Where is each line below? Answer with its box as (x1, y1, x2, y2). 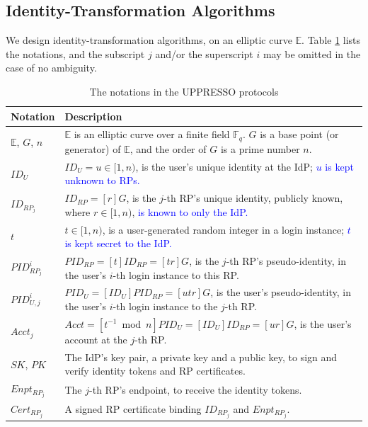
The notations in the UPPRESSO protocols (89, 84, 279, 98)
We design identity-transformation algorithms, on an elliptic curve (6, 33, 292, 47)
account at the (64, 331, 127, 346)
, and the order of (130, 141, 207, 156)
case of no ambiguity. (6, 60, 97, 75)
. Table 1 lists (301, 33, 361, 47)
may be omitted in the (263, 46, 361, 61)
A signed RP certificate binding (64, 401, 202, 416)
